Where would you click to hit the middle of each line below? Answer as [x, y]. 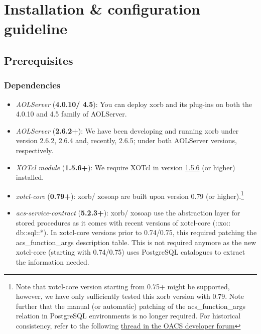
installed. [30, 177]
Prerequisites [39, 60]
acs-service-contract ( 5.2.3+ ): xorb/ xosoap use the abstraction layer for [128, 212]
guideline [36, 28]
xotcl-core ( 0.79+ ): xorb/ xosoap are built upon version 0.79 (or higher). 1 [130, 195]
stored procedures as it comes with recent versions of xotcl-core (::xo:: [123, 222]
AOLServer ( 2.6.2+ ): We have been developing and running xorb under [127, 130]
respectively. [35, 150]
